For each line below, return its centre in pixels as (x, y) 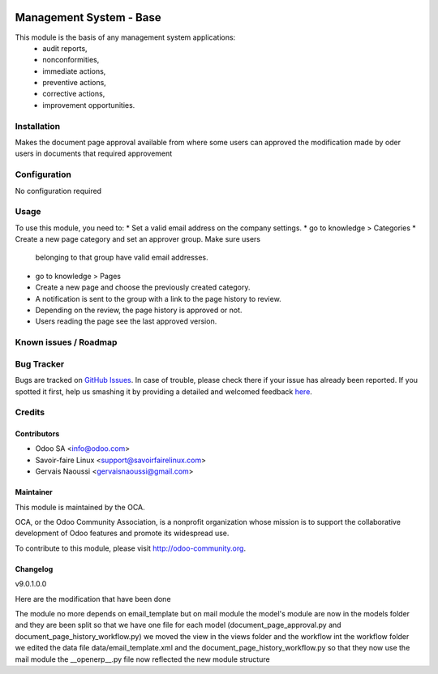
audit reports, (65, 48)
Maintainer (34, 492)
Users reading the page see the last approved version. (126, 321)
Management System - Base (88, 17)
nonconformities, (71, 60)
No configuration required (58, 191)
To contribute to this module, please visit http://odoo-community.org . (131, 548)
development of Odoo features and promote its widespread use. (122, 533)
